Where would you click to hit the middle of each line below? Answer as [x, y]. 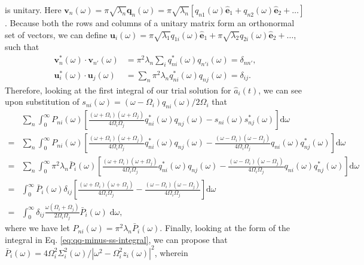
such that [22, 47]
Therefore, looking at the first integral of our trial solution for [118, 90]
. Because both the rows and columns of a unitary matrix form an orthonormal [150, 23]
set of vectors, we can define [56, 34]
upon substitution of [42, 102]
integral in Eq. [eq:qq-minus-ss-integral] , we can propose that [116, 239]
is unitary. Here [33, 10]
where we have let [37, 228]
